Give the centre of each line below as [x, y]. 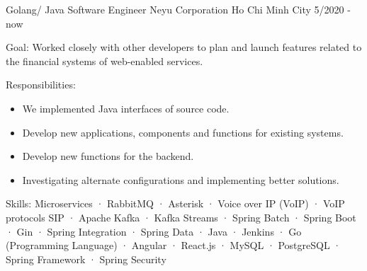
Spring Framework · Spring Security [86, 259]
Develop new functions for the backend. [108, 156]
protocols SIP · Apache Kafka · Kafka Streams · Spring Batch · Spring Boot [181, 217]
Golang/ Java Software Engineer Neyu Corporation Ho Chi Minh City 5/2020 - [178, 9]
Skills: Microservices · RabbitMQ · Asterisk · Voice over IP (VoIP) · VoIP [175, 203]
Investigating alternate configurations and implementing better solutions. [181, 179]
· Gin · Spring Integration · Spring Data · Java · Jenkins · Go [154, 231]
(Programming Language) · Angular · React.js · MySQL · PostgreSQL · [174, 245]
